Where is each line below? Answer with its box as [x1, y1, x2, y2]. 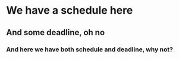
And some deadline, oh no [6, 27, 105, 38]
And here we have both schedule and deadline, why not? [6, 45, 174, 54]
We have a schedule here [6, 4, 133, 17]
